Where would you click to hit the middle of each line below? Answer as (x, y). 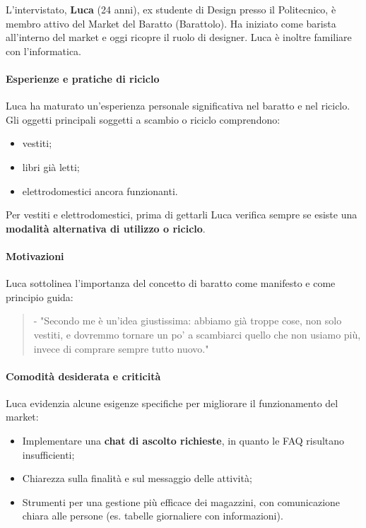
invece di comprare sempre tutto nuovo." (121, 348)
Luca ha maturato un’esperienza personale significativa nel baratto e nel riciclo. (178, 106)
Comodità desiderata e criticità (83, 376)
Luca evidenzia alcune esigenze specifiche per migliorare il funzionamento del (172, 403)
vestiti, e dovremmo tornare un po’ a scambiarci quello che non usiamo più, (197, 334)
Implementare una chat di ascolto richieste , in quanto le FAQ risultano (183, 441)
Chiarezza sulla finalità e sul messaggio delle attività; (137, 478)
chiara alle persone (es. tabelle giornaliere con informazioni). (153, 516)
